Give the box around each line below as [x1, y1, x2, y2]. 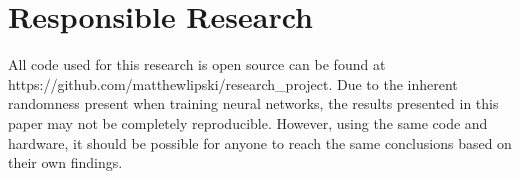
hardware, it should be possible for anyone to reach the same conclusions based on [8, 132, 512, 153]
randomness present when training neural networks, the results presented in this [8, 93, 499, 114]
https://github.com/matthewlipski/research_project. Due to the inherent [8, 73, 458, 94]
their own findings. [8, 152, 123, 173]
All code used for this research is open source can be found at [8, 54, 386, 75]
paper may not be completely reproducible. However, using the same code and [8, 112, 488, 133]
